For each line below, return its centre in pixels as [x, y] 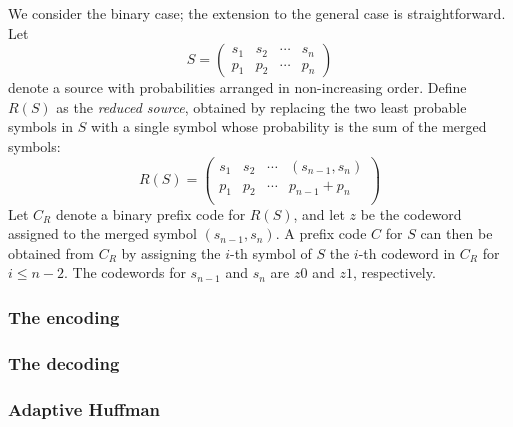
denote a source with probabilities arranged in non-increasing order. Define [237, 87]
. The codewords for [125, 272]
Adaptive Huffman [84, 408]
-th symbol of [271, 252]
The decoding [64, 362]
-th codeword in [407, 252]
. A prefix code [321, 233]
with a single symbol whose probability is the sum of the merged [289, 126]
